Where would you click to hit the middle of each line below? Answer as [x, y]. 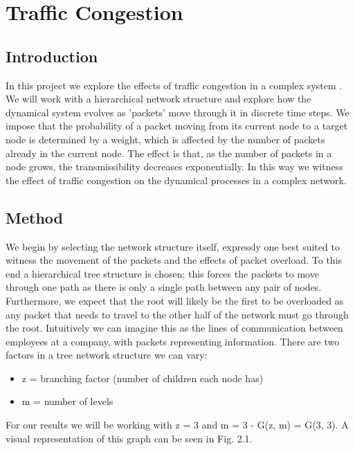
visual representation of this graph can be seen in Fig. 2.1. [129, 438]
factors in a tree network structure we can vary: [107, 355]
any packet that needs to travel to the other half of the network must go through [177, 314]
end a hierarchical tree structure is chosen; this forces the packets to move [162, 273]
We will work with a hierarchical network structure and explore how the [158, 99]
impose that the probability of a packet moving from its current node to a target [177, 126]
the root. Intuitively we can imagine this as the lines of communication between [174, 328]
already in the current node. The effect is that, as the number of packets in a [169, 153]
